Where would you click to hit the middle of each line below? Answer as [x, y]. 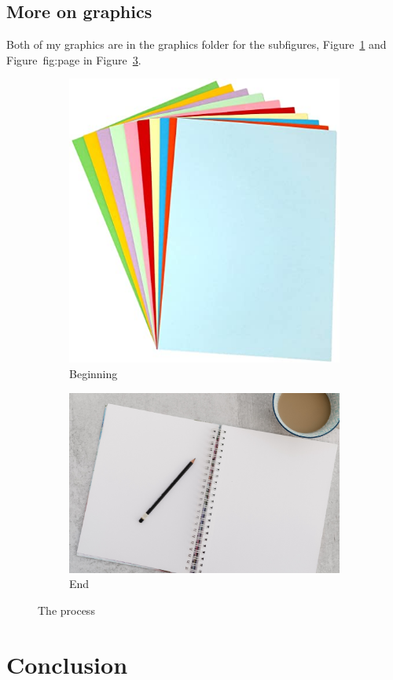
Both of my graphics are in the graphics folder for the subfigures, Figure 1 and [196, 44]
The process [66, 610]
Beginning [94, 373]
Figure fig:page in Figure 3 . [74, 59]
